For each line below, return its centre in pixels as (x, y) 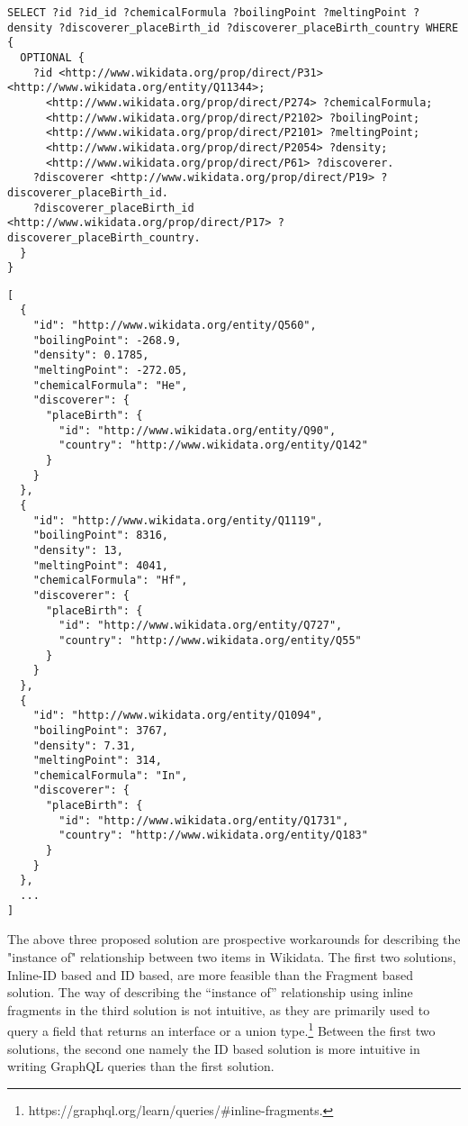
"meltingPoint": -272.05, (110, 371)
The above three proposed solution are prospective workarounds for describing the (234, 939)
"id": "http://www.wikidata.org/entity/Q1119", (178, 520)
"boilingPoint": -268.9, (107, 340)
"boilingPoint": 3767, (100, 730)
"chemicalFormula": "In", (110, 775)
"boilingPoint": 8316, (100, 536)
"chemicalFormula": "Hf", (110, 581)
